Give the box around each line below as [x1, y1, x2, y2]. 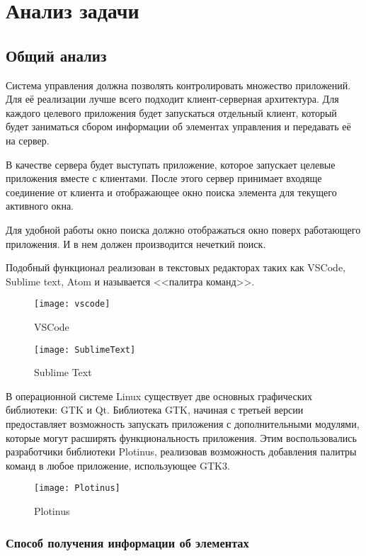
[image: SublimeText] [34, 344, 136, 355]
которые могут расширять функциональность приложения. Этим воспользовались [6, 430, 357, 445]
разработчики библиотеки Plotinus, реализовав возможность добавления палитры [6, 444, 357, 459]
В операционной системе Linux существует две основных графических [6, 388, 312, 403]
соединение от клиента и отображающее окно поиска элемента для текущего [6, 184, 337, 199]
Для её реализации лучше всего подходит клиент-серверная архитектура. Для [6, 91, 339, 106]
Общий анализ [6, 44, 107, 66]
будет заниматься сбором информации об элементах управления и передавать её [6, 119, 351, 134]
